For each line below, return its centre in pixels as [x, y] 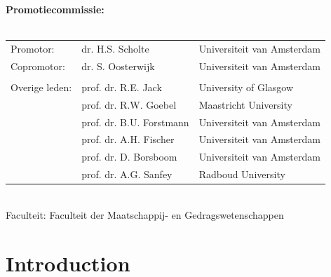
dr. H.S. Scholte [115, 48]
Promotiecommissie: [55, 9]
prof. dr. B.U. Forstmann [135, 122]
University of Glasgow [246, 87]
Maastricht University [245, 104]
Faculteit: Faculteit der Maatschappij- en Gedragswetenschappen [145, 214]
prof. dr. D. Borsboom [129, 157]
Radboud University [242, 174]
